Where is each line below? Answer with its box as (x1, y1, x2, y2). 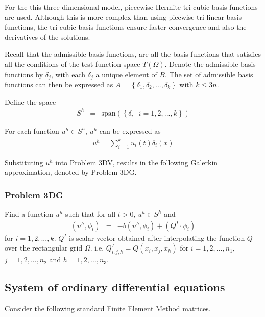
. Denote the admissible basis (164, 58, 256, 69)
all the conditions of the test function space (5, 58, 140, 69)
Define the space (5, 96, 56, 107)
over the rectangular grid (5, 242, 83, 253)
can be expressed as (99, 125, 161, 136)
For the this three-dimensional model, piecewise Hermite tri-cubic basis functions (5, 2, 258, 12)
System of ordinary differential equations (5, 279, 225, 295)
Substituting (5, 156, 43, 167)
